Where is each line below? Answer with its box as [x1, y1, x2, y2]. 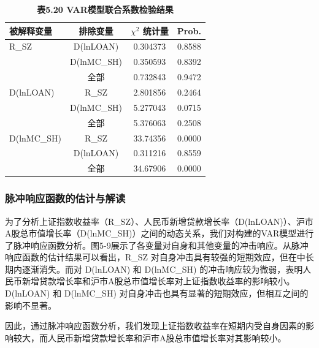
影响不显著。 [5, 298, 56, 311]
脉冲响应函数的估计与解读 [5, 191, 126, 206]
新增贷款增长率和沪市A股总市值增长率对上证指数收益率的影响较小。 [21, 274, 295, 287]
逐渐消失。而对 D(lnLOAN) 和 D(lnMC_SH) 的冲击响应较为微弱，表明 [21, 262, 303, 275]
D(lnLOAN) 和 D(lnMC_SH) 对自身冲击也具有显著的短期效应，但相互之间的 [5, 287, 309, 300]
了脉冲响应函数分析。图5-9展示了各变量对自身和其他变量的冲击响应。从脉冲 [5, 238, 309, 251]
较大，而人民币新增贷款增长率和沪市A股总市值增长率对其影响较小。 [13, 331, 286, 344]
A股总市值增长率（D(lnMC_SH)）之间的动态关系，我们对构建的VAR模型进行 [5, 227, 314, 240]
